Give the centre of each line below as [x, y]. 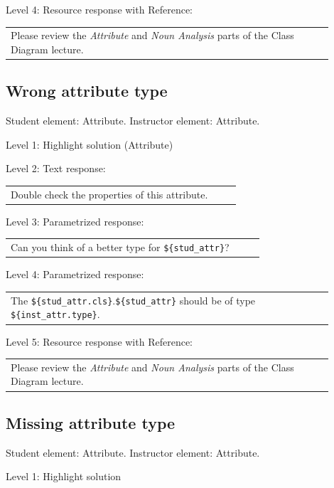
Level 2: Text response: [56, 168]
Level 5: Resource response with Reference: [99, 341]
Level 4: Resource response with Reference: [99, 9]
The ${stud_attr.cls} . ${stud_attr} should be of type [133, 300]
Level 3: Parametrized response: [75, 221]
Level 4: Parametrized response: [75, 274]
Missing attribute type [91, 422]
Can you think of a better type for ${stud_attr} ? [120, 247]
